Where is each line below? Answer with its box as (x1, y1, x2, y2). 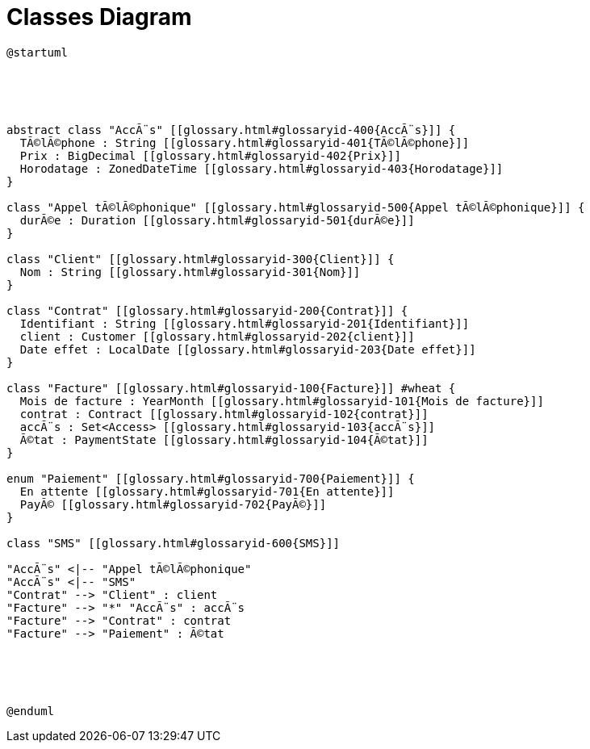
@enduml (6, 704, 55, 718)
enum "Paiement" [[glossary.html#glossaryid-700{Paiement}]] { (6, 471, 415, 485)
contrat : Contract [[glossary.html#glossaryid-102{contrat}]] (19, 407, 429, 421)
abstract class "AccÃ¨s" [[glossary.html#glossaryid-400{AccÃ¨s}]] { (6, 123, 456, 136)
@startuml (6, 45, 68, 59)
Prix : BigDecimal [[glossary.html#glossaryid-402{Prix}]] (19, 149, 401, 162)
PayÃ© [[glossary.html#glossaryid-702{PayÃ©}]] (19, 497, 327, 511)
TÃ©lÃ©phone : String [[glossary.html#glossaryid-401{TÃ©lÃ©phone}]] (19, 136, 470, 149)
